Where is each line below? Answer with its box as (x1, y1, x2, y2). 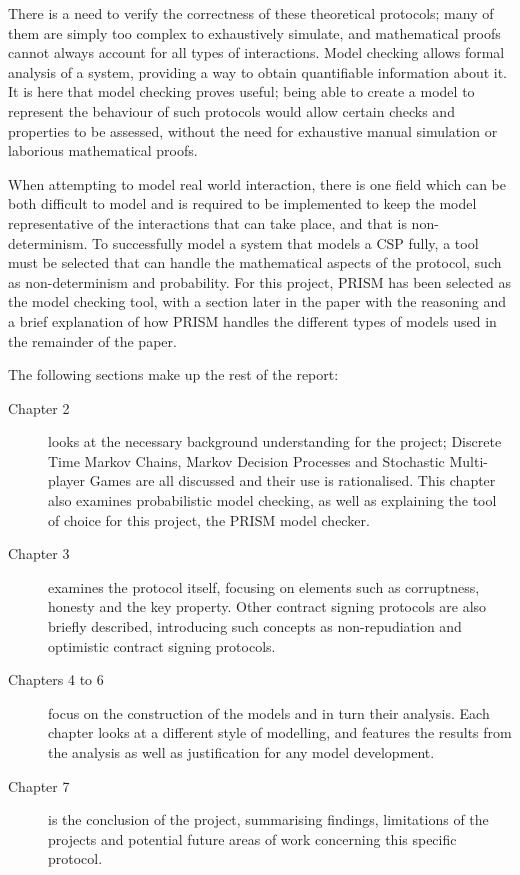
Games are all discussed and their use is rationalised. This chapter (89, 470, 496, 491)
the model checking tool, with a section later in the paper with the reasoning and (8, 291, 507, 312)
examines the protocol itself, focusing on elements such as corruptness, (48, 576, 480, 597)
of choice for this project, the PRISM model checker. (48, 509, 370, 530)
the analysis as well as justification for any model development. (48, 742, 435, 762)
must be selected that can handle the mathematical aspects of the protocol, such (8, 252, 502, 273)
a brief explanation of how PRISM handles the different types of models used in (8, 310, 497, 331)
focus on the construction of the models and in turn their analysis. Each (48, 702, 490, 723)
